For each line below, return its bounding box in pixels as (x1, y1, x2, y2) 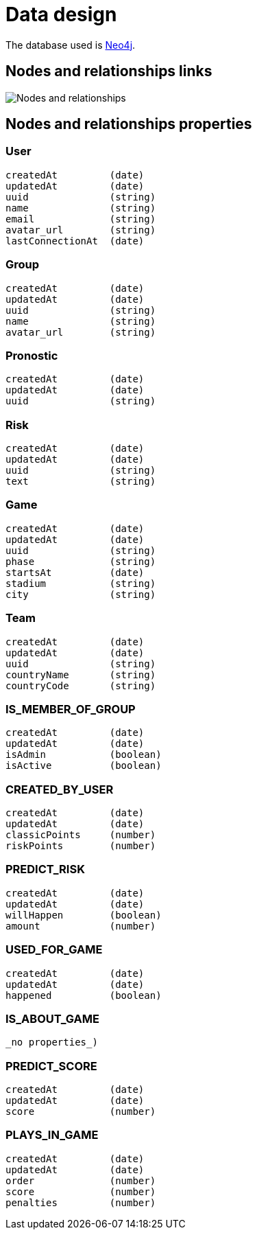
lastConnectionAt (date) (5, 235, 145, 246)
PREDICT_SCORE (5, 1059, 97, 1073)
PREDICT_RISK (5, 862, 85, 877)
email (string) (5, 213, 156, 224)
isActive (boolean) (5, 760, 162, 772)
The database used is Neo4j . (5, 38, 136, 51)
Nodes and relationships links (5, 62, 212, 80)
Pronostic (5, 348, 58, 362)
